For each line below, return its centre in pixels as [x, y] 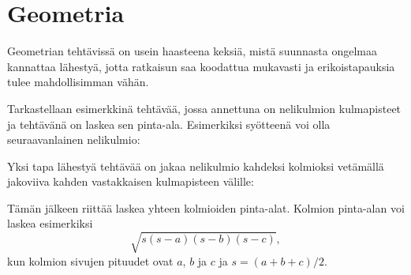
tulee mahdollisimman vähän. [78, 82]
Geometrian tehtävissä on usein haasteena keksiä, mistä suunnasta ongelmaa [192, 51]
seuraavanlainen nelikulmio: [74, 139]
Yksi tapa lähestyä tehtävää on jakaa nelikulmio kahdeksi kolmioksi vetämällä [196, 166]
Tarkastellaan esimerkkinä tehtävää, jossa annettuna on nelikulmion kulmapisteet [204, 108]
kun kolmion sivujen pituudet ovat [90, 260]
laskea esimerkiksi [50, 223]
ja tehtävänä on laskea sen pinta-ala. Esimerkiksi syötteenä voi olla [169, 124]
